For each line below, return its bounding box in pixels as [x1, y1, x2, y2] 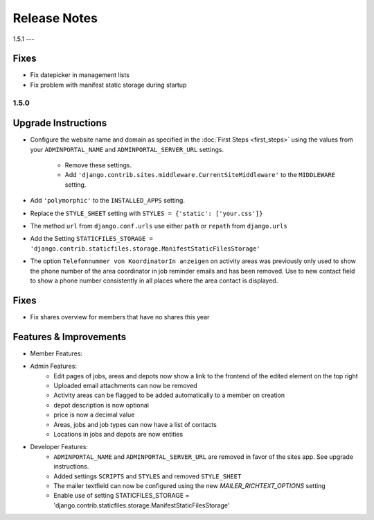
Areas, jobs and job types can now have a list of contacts [53, 420, 217, 428]
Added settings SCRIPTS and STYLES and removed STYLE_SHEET [53, 472, 242, 480]
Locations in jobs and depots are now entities [53, 430, 184, 438]
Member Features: [30, 349, 83, 358]
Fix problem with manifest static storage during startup [30, 81, 187, 89]
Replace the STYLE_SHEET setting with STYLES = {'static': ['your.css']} [30, 209, 263, 217]
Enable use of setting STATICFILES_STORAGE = [53, 492, 190, 500]
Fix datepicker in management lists [30, 71, 130, 79]
